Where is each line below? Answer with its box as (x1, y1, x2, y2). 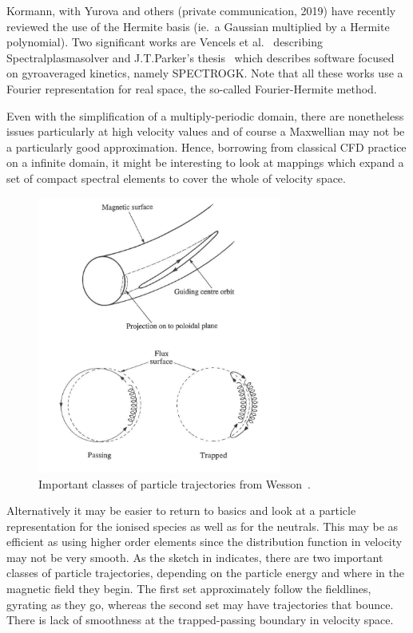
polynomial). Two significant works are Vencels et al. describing (6, 34, 323, 50)
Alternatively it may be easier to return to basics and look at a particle (6, 502, 356, 519)
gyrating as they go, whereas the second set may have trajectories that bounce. (6, 595, 394, 612)
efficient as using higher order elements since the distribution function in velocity (6, 533, 403, 550)
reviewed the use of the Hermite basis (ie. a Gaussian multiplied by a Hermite (6, 18, 390, 34)
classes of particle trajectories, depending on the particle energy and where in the (6, 564, 404, 581)
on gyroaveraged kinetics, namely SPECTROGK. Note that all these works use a (6, 65, 403, 81)
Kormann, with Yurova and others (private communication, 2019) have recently (6, 2, 396, 18)
